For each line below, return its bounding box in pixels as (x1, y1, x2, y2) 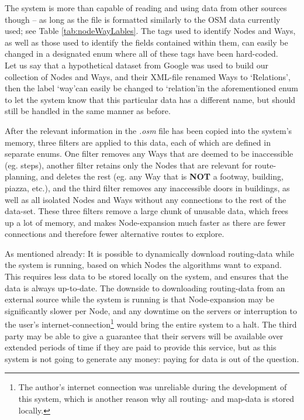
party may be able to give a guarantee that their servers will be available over (5, 329, 284, 342)
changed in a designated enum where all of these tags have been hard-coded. (5, 47, 278, 60)
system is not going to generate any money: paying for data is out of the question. (5, 352, 299, 364)
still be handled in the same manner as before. (5, 105, 171, 117)
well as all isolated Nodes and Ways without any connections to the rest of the (5, 193, 286, 205)
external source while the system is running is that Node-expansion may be (5, 293, 275, 305)
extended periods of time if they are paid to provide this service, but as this (5, 341, 277, 353)
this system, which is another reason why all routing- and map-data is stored (18, 393, 295, 405)
